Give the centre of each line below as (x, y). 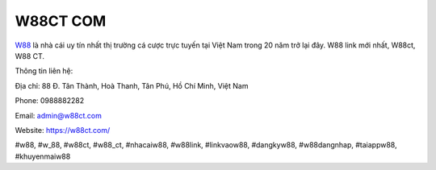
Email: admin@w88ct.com (59, 115)
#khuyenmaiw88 (43, 156)
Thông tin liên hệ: (44, 71)
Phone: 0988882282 (50, 101)
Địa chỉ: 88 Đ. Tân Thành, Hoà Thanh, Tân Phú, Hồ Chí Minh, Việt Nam (132, 85)
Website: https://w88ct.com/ (63, 130)
